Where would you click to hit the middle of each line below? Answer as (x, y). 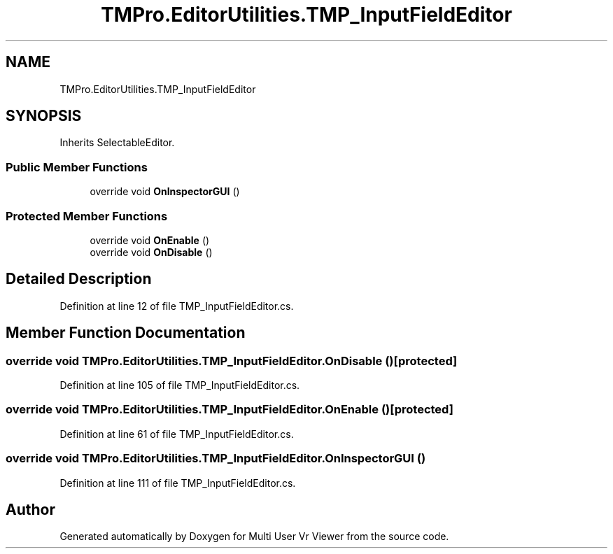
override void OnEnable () (150, 240)
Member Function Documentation (126, 333)
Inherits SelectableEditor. (117, 143)
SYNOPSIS (44, 116)
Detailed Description (79, 279)
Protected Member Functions (87, 216)
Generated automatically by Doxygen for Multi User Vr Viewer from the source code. (254, 537)
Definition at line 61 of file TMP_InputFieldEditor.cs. (177, 434)
